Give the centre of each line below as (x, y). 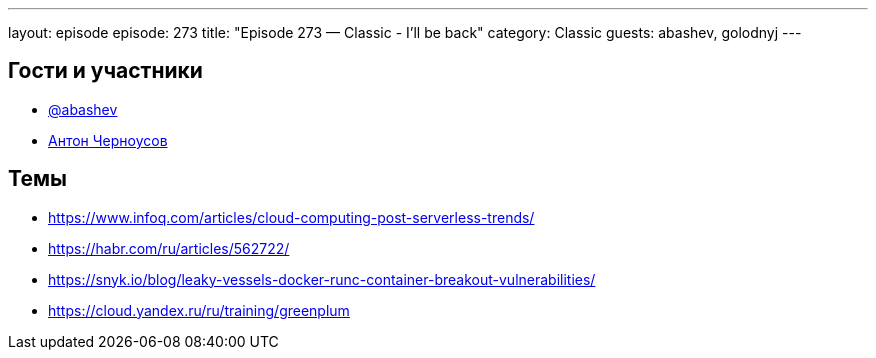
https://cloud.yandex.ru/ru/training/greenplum (199, 310)
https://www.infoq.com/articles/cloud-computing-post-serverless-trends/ (291, 217)
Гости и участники (105, 71)
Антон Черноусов (108, 140)
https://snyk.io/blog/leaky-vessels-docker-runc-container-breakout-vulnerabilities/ (322, 279)
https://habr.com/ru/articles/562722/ (169, 248)
